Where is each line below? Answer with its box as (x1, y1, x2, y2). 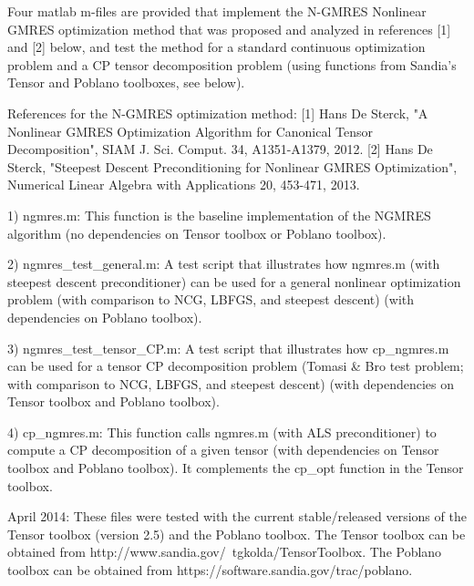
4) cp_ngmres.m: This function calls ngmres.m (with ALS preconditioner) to (7, 422, 437, 441)
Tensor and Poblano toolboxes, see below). (7, 73, 245, 92)
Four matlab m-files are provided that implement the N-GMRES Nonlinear (7, 2, 427, 20)
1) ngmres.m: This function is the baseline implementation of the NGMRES (7, 205, 431, 224)
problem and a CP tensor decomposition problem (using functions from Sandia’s (7, 55, 457, 74)
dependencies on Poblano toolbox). (7, 307, 202, 326)
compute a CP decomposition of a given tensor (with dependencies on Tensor (7, 440, 439, 459)
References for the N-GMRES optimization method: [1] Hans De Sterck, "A (7, 103, 428, 122)
